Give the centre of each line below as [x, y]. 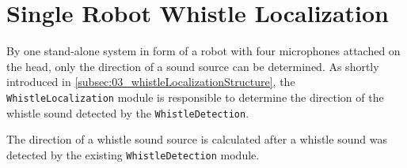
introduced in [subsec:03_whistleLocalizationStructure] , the [151, 82]
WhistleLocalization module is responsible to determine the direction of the [195, 97]
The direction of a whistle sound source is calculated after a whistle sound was [197, 139]
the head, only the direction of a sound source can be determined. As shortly [193, 66]
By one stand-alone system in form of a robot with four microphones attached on [203, 51]
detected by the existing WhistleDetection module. [133, 154]
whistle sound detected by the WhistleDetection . [128, 112]
